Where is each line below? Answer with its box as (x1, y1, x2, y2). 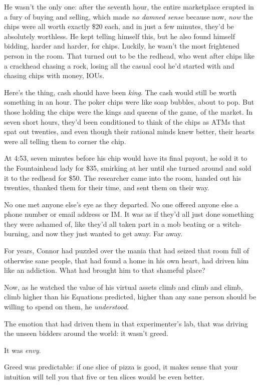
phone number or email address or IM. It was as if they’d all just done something (4, 209, 254, 219)
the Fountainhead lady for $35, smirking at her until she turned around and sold (4, 162, 251, 173)
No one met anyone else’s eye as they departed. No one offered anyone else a (4, 199, 238, 209)
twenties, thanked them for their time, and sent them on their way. (4, 182, 209, 193)
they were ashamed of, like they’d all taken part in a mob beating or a (4, 218, 220, 229)
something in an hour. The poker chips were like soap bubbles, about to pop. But (4, 97, 254, 107)
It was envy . (4, 344, 41, 355)
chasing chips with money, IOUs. (4, 70, 105, 81)
